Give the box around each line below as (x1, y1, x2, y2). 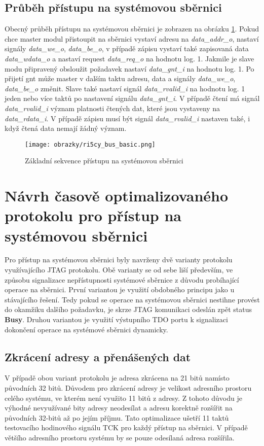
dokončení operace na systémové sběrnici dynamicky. (5, 324, 168, 334)
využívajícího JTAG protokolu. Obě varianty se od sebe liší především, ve (5, 264, 233, 275)
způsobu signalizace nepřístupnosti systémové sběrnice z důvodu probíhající (5, 274, 239, 285)
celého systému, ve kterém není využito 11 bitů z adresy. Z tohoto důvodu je (5, 392, 242, 403)
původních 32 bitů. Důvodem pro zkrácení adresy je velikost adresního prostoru (5, 383, 252, 393)
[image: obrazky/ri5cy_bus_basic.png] (25, 141, 156, 148)
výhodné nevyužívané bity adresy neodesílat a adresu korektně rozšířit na (5, 402, 233, 413)
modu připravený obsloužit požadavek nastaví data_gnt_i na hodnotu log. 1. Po (5, 63, 254, 74)
